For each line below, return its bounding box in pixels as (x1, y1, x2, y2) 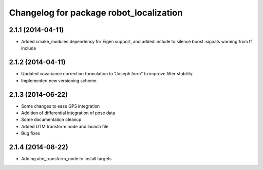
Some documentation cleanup (21, 117, 82, 122)
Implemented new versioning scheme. (21, 78, 98, 84)
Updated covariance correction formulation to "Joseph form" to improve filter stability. (21, 71, 194, 77)
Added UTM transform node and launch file (21, 123, 109, 129)
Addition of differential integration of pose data (21, 110, 115, 116)
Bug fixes (21, 130, 40, 136)
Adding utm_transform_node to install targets (21, 156, 112, 162)
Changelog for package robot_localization (9, 7, 183, 18)
